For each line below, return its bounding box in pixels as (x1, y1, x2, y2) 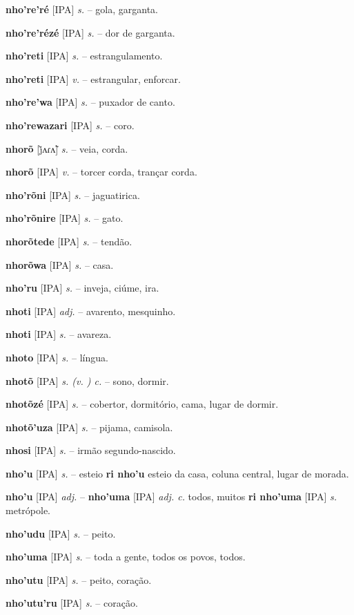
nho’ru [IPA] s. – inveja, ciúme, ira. (6, 281, 159, 295)
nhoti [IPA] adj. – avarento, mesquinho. (6, 303, 176, 318)
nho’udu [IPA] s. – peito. (6, 526, 116, 540)
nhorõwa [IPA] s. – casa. (6, 257, 114, 272)
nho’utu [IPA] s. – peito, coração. (6, 572, 152, 587)
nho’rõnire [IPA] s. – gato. (6, 211, 124, 225)
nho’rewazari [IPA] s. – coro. (6, 117, 135, 132)
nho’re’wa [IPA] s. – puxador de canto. (6, 95, 175, 109)
